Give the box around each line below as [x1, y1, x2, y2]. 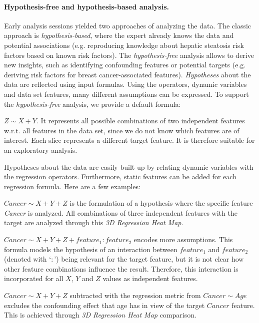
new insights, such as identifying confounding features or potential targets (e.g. [4, 59, 246, 70]
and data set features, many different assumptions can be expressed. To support [4, 88, 249, 99]
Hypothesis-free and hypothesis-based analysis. [4, 1, 169, 11]
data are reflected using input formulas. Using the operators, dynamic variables [4, 79, 247, 89]
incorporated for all [4, 273, 63, 284]
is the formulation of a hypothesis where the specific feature [69, 198, 253, 208]
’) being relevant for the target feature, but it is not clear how [54, 254, 244, 264]
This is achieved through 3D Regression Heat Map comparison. [4, 310, 196, 320]
